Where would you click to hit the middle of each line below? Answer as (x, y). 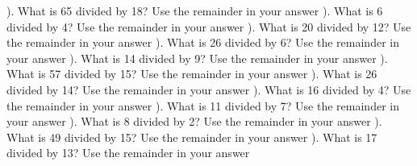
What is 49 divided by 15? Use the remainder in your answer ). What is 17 (192, 137)
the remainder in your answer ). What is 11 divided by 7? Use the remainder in (203, 105)
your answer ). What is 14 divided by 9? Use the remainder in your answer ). (197, 58)
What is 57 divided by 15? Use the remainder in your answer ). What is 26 (192, 74)
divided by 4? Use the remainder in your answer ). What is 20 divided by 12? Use (209, 26)
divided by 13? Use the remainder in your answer (128, 153)
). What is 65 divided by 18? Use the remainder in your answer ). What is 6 (195, 10)
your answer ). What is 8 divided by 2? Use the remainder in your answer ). (194, 121)
